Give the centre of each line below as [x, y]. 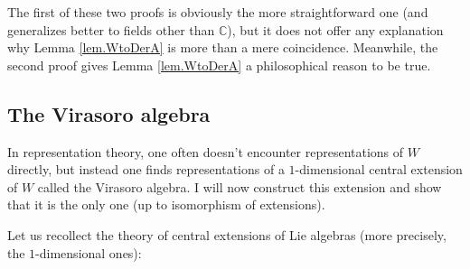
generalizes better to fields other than [111, 29]
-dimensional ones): [89, 252]
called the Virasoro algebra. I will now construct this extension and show [240, 186]
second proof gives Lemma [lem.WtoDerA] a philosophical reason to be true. [219, 65]
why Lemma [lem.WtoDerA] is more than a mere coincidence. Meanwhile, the [223, 47]
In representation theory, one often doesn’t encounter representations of [206, 151]
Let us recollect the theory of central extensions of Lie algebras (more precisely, [227, 234]
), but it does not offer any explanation [335, 29]
